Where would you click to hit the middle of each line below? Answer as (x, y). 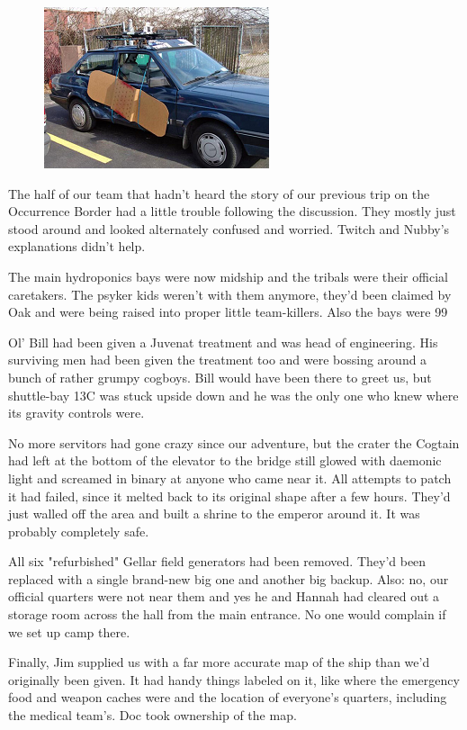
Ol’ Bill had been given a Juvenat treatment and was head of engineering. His (223, 342)
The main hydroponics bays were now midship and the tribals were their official (228, 276)
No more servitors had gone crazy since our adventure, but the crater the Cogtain (234, 442)
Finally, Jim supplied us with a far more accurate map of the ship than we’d (219, 662)
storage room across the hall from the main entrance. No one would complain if (227, 614)
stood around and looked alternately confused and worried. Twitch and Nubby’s (229, 228)
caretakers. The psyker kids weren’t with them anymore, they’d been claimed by (230, 294)
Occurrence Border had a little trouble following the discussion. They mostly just (232, 211)
